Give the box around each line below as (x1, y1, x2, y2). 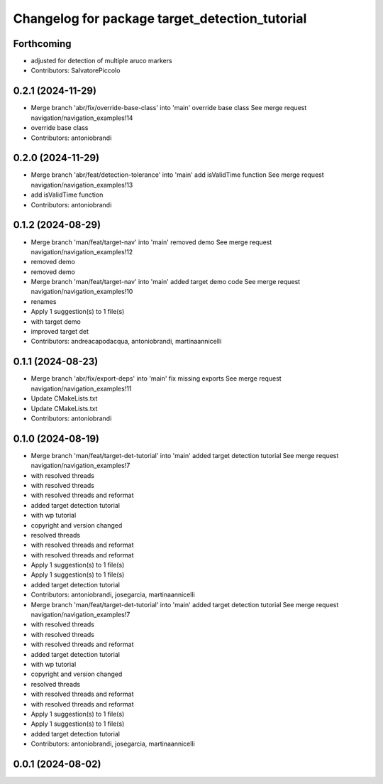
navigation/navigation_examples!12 (30, 247, 133, 256)
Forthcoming (13, 38, 72, 50)
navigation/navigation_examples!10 (30, 288, 133, 296)
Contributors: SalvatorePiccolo (30, 66, 121, 75)
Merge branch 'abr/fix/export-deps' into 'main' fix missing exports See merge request (30, 374, 282, 383)
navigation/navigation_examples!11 (30, 384, 132, 393)
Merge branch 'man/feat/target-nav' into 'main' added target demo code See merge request (30, 278, 301, 286)
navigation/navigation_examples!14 (30, 114, 133, 122)
